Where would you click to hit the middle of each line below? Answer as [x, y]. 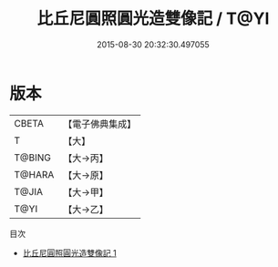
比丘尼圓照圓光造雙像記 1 [69, 252]
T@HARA [34, 174]
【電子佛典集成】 [100, 124]
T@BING [33, 158]
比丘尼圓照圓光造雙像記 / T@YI [153, 19]
